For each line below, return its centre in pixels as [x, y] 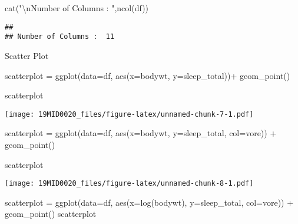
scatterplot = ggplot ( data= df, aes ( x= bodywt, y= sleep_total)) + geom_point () [148, 75]
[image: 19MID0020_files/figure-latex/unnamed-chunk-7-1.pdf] [129, 114]
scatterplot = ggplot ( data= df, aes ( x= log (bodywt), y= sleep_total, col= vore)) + [149, 202]
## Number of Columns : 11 [60, 37]
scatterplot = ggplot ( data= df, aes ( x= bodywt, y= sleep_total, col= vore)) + [141, 133]
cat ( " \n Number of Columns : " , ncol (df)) [77, 8]
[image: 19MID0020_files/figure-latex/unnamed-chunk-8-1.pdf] [129, 184]
